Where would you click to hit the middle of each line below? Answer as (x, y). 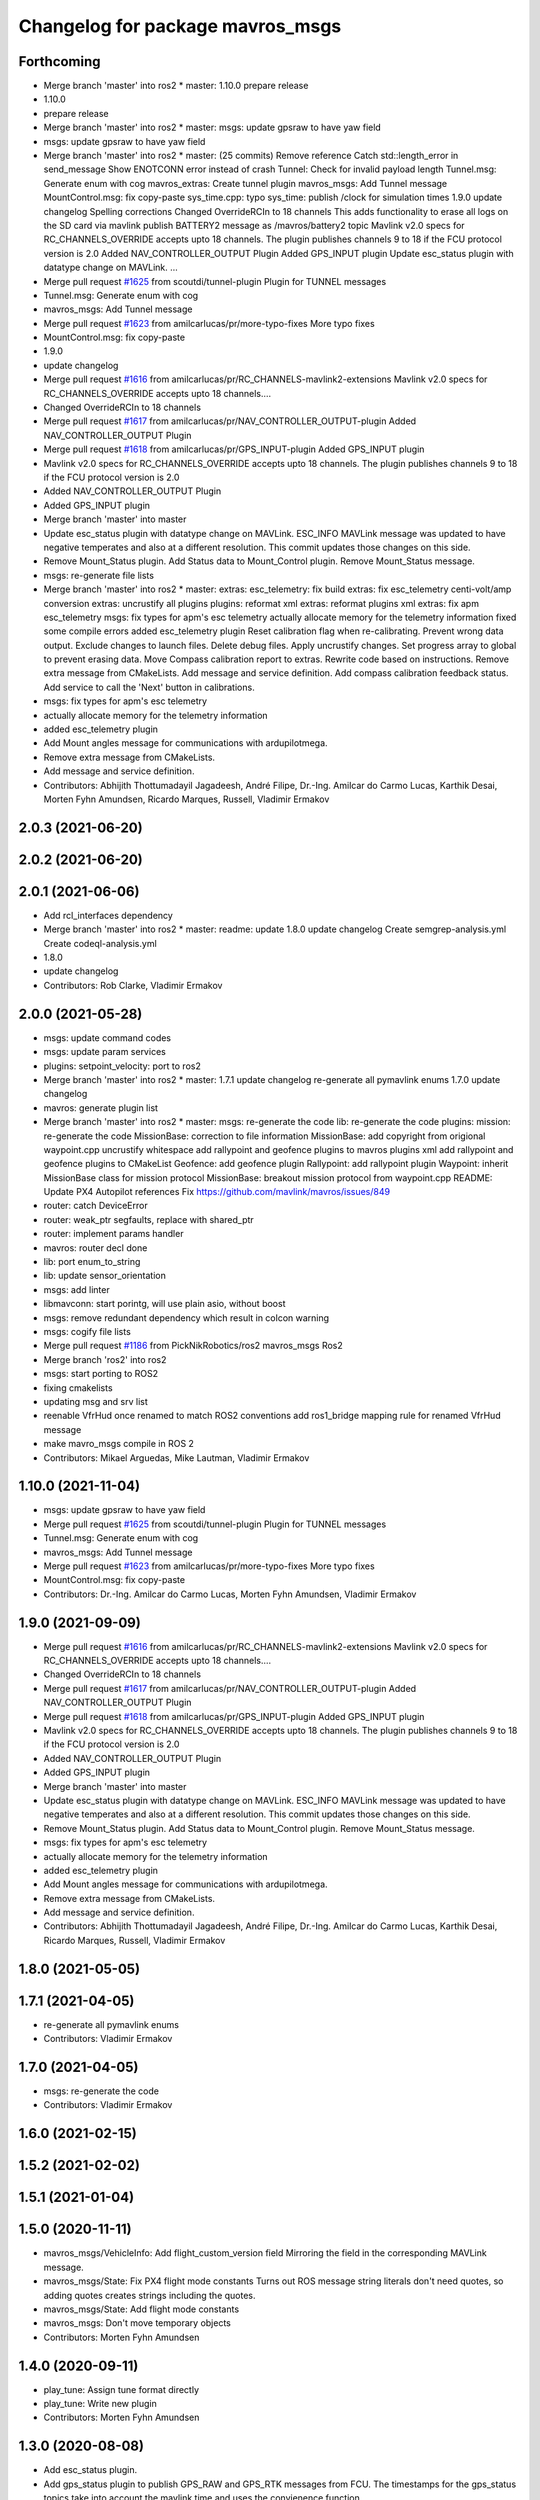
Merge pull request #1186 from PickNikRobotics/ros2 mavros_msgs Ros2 (193, 1346)
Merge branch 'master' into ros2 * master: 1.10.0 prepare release (176, 86)
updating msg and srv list (96, 1401)
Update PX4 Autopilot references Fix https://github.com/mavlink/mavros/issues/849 (216, 1192)
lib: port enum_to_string (92, 1262)
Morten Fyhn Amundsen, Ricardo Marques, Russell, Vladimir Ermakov (186, 799)
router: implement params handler (113, 1234)
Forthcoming (59, 61)
